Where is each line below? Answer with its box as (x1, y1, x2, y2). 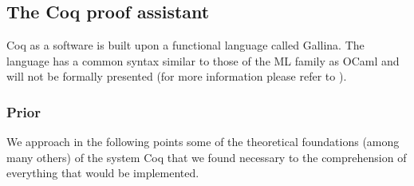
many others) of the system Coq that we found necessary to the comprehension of (6, 148, 407, 165)
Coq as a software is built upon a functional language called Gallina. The (6, 37, 365, 53)
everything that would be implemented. (6, 164, 199, 181)
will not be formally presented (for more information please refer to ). (6, 68, 347, 85)
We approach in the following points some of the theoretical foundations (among (6, 133, 400, 150)
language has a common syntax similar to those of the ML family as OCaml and (6, 52, 400, 69)
